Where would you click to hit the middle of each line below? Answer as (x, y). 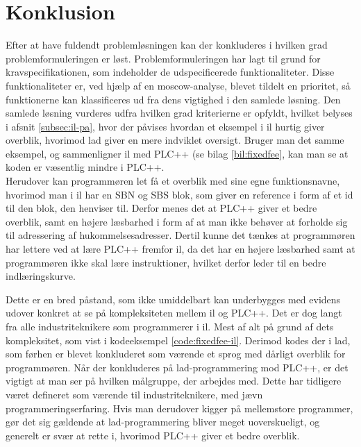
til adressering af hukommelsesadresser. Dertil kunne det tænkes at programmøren (180, 235)
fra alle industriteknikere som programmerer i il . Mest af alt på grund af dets (170, 326)
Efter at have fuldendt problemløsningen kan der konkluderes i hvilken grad (167, 45)
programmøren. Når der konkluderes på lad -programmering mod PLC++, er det (177, 367)
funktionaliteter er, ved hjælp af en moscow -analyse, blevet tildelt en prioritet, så (178, 85)
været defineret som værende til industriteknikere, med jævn (134, 394)
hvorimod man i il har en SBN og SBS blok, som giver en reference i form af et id (179, 194)
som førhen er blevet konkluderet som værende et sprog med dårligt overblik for (176, 354)
